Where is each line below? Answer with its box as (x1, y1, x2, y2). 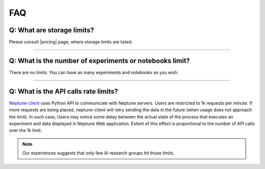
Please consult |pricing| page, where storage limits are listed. (9, 39, 133, 45)
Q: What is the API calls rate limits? (9, 87, 118, 96)
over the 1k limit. (9, 127, 42, 133)
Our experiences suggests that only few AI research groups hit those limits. (22, 150, 175, 156)
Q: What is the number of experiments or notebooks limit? (9, 56, 190, 65)
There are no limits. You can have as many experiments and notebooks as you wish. (9, 69, 179, 75)
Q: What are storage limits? (9, 26, 94, 34)
